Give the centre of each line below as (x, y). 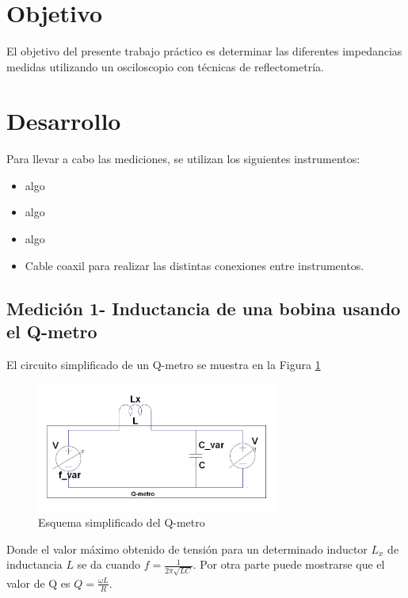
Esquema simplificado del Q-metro (122, 522)
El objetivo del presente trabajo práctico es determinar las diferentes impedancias (204, 50)
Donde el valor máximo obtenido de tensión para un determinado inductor (187, 548)
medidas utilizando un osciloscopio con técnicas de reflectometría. (165, 66)
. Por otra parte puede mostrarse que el (289, 564)
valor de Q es (38, 583)
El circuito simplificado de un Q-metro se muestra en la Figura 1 (164, 364)
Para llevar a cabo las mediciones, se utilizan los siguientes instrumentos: (183, 159)
